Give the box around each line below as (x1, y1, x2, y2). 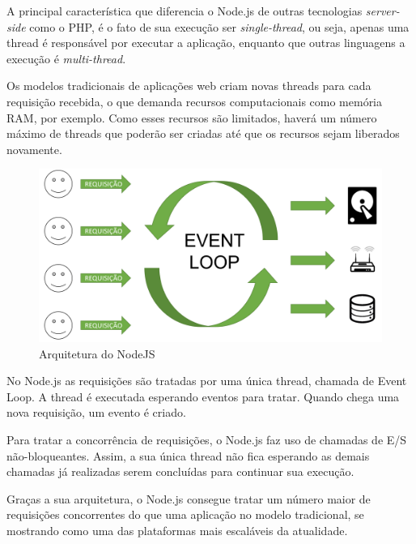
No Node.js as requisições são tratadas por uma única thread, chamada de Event (6, 372, 407, 389)
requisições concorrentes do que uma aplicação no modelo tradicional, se (6, 506, 364, 523)
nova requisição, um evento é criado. (6, 404, 186, 421)
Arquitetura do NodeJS (39, 345, 155, 362)
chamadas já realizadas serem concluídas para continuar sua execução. (6, 463, 354, 480)
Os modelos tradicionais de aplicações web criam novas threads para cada (6, 77, 371, 94)
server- (365, 2, 400, 19)
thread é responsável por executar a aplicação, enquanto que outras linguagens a (6, 34, 405, 51)
